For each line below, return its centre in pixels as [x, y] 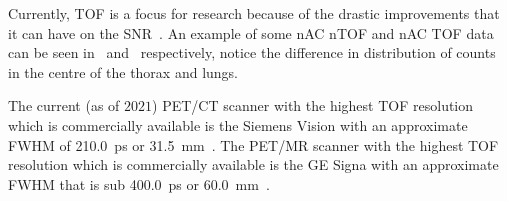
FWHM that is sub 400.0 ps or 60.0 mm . [139, 183]
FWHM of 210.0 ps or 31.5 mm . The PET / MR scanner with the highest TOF [253, 144]
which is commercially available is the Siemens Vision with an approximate [238, 124]
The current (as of [64, 105]
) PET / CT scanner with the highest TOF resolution [313, 105]
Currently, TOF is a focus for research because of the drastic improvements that [254, 13]
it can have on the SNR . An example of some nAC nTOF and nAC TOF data [251, 32]
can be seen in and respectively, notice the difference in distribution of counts [252, 52]
